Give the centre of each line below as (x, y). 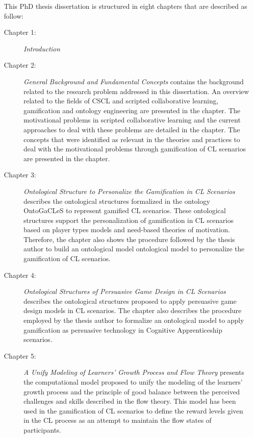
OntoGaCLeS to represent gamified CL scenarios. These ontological (125, 210)
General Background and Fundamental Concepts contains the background (134, 81)
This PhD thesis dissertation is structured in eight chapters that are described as (126, 6)
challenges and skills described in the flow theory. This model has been (130, 401)
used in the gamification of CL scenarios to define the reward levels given (133, 410)
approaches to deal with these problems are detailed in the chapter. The (132, 129)
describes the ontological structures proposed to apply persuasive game (130, 301)
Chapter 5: (20, 355)
